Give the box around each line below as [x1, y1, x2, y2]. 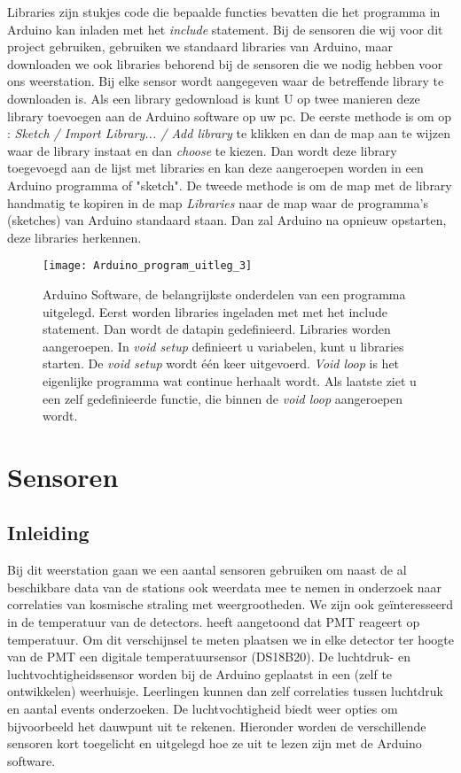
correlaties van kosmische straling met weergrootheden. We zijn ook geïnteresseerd [7, 595, 454, 614]
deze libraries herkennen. [7, 228, 142, 246]
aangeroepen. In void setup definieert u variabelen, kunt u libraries [43, 336, 404, 355]
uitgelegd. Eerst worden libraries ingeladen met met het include [43, 302, 388, 321]
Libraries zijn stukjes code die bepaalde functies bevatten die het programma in [7, 3, 441, 20]
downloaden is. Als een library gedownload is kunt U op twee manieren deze [7, 89, 420, 107]
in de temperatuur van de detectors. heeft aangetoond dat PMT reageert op [7, 613, 420, 631]
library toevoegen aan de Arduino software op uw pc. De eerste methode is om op [7, 106, 452, 125]
